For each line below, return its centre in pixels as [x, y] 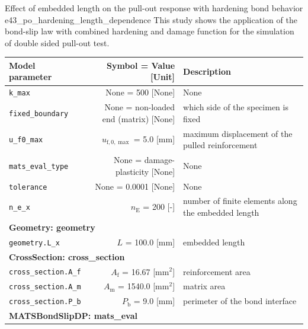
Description [207, 71]
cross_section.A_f [45, 272]
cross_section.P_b [45, 302]
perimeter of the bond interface [240, 301]
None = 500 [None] [140, 92]
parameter [31, 77]
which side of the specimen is [236, 107]
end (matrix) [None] [139, 118]
